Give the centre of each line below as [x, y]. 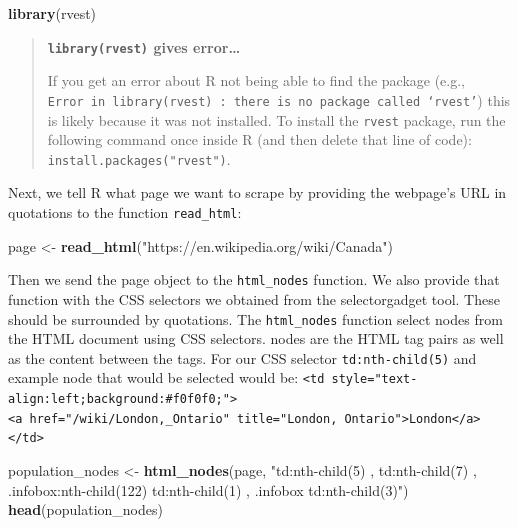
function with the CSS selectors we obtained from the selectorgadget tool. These [254, 298]
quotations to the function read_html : [125, 212]
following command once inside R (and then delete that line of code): [259, 139]
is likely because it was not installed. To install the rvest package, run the [276, 119]
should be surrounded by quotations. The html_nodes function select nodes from [255, 318]
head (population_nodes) [85, 509]
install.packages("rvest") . [139, 158]
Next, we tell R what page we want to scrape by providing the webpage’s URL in [257, 192]
